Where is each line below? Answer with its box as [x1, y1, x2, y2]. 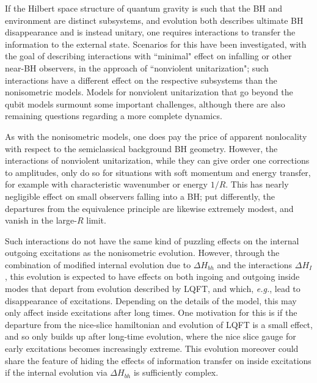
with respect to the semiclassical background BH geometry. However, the [5, 142, 278, 155]
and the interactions [217, 258, 293, 271]
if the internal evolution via [5, 366, 107, 379]
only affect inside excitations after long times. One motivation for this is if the [5, 306, 297, 319]
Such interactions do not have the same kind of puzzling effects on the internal [5, 234, 299, 247]
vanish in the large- [5, 214, 77, 227]
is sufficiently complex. [133, 366, 219, 379]
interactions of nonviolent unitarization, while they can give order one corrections [5, 154, 310, 167]
